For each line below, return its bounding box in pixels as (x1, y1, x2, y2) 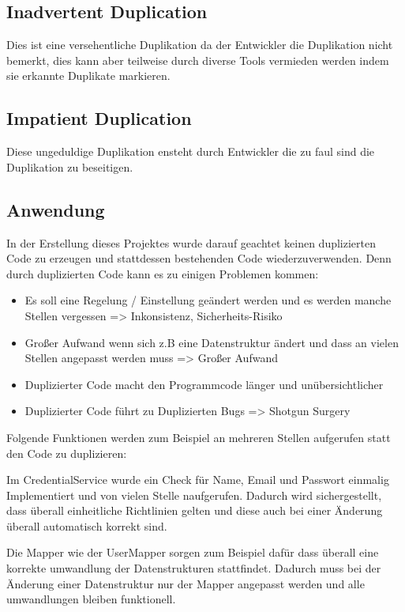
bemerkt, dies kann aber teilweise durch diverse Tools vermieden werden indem (6, 51, 389, 68)
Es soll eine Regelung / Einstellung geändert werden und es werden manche (24, 292, 392, 308)
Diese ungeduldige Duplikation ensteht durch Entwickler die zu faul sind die (6, 143, 375, 160)
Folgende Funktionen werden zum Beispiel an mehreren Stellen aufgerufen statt (6, 429, 391, 445)
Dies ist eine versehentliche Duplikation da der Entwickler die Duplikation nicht (6, 36, 393, 53)
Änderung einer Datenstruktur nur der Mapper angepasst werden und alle (6, 575, 365, 591)
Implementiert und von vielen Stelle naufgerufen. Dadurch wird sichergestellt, (6, 486, 382, 503)
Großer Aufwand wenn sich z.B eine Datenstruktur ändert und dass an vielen (24, 334, 399, 350)
